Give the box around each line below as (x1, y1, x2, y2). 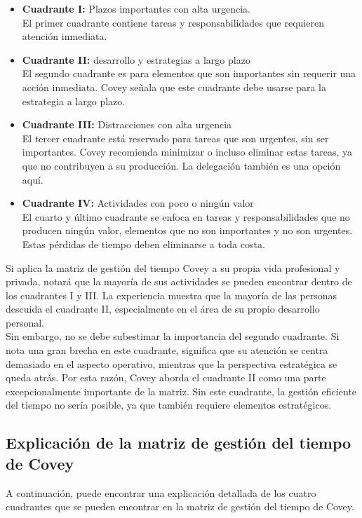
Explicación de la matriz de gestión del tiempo (6, 432, 351, 454)
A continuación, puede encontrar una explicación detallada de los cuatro (6, 485, 316, 500)
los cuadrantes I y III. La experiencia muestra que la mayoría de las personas (6, 287, 337, 302)
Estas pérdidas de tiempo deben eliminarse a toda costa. (22, 236, 265, 251)
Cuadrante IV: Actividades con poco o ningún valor (22, 196, 254, 210)
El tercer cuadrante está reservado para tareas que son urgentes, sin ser (22, 130, 329, 145)
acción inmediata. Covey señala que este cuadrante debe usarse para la (22, 79, 327, 94)
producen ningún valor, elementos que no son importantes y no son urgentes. (22, 223, 353, 238)
